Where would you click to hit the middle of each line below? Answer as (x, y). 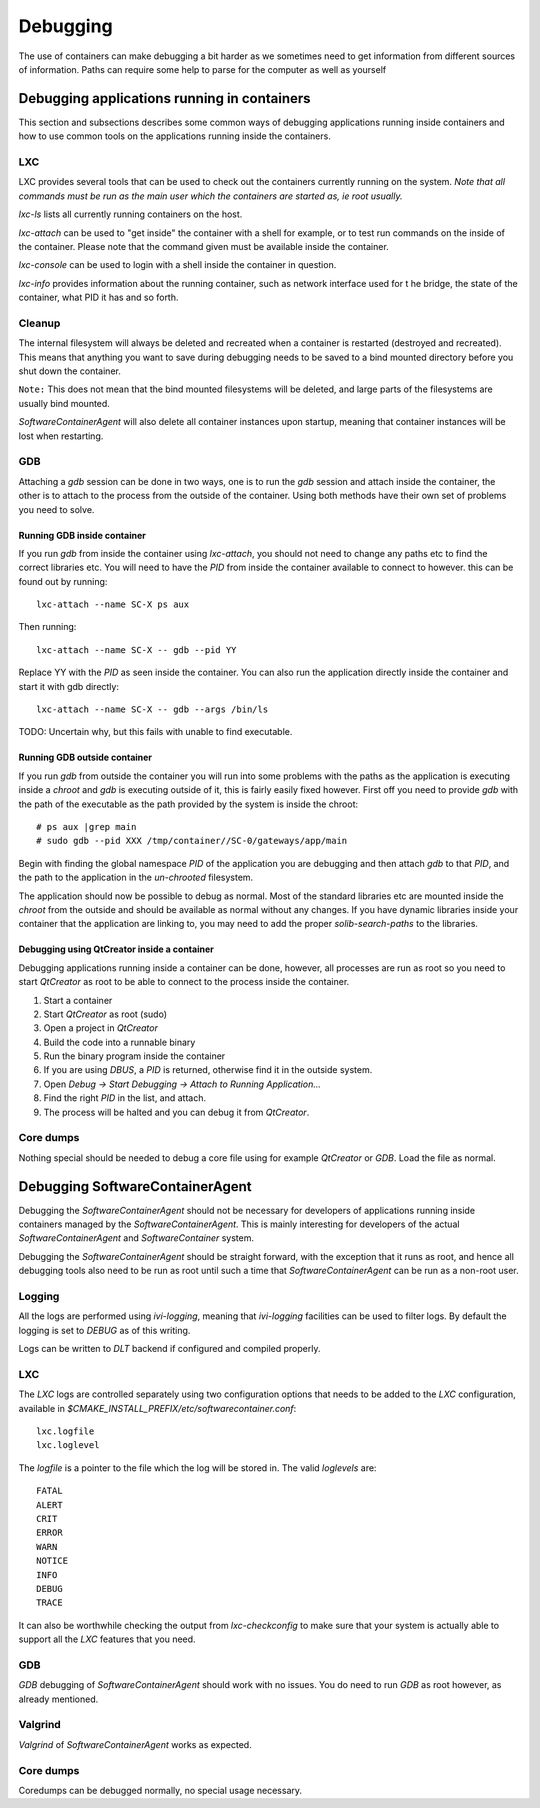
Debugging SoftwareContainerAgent (135, 1186)
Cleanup (39, 323)
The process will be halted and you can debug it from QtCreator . (176, 1112)
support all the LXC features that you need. (107, 1639)
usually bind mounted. (64, 403)
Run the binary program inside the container (134, 1056)
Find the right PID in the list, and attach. (125, 1098)
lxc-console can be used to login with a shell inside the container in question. (177, 265)
